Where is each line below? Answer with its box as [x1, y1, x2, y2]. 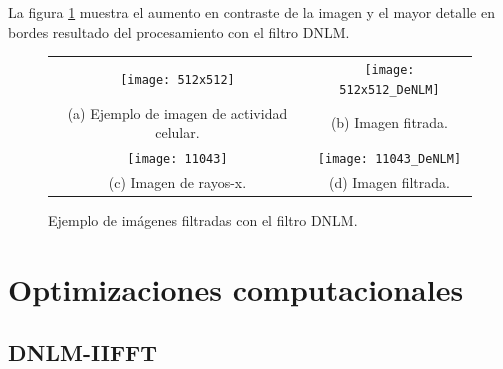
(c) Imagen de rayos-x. [108, 171, 247, 192]
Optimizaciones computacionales [8, 268, 464, 309]
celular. [155, 122, 200, 143]
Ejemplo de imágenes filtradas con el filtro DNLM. [48, 209, 358, 230]
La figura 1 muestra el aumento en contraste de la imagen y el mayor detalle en [8, 2, 495, 22]
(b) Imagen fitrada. [330, 112, 449, 133]
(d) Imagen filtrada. [328, 171, 450, 192]
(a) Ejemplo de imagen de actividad [67, 102, 288, 123]
